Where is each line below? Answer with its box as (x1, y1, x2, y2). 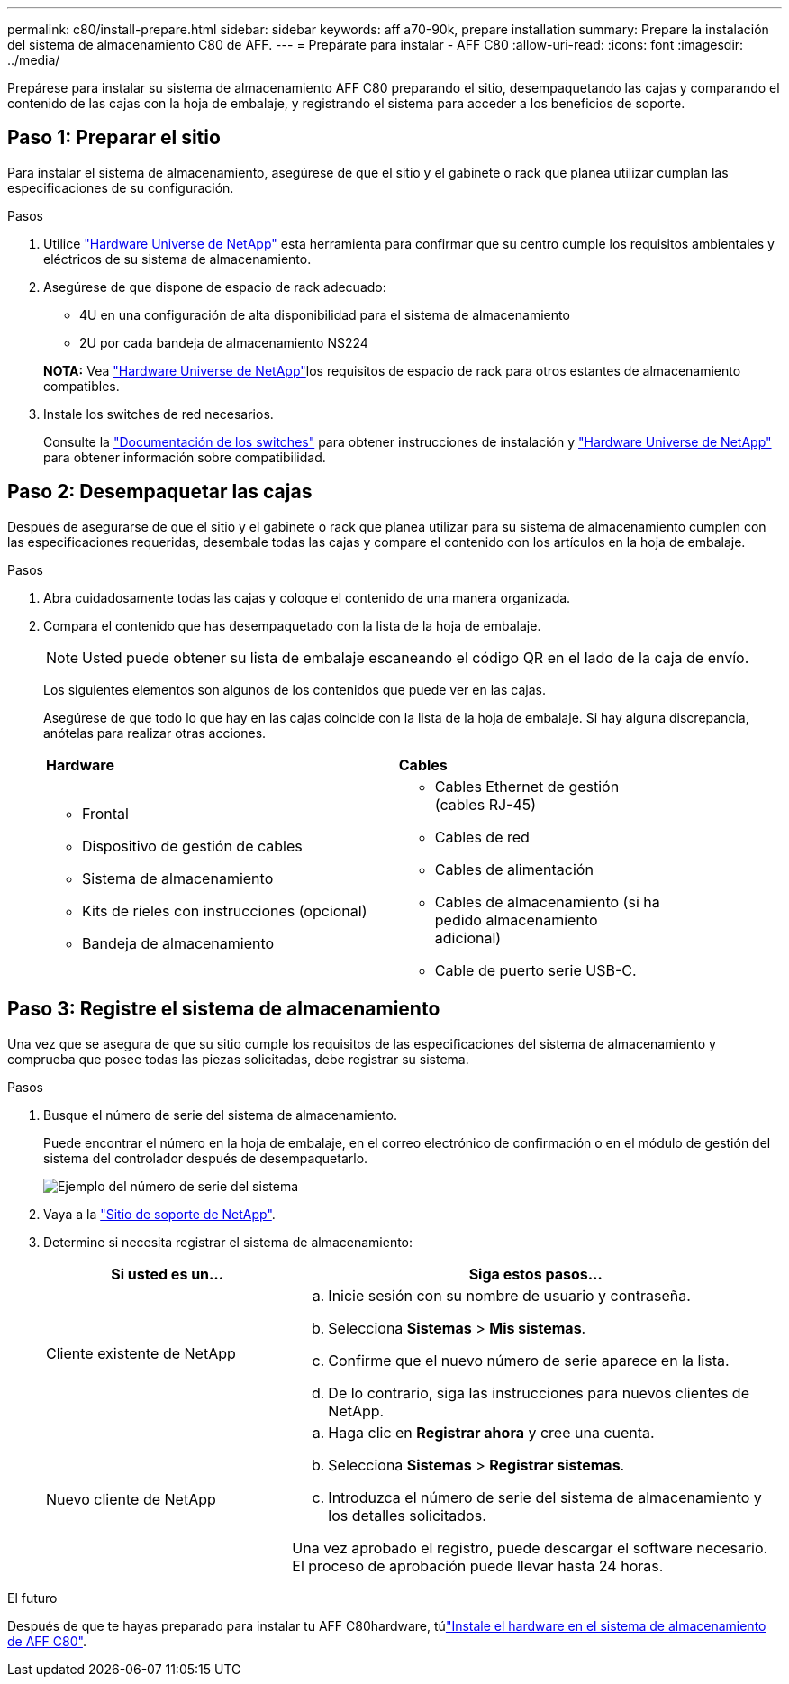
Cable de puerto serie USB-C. (434, 960, 637, 979)
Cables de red (434, 827, 530, 846)
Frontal (82, 804, 129, 823)
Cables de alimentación (434, 860, 594, 878)
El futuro (7, 1589, 58, 1606)
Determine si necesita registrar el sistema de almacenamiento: (43, 1233, 413, 1250)
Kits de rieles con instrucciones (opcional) (82, 901, 367, 920)
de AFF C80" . (7, 1633, 86, 1649)
